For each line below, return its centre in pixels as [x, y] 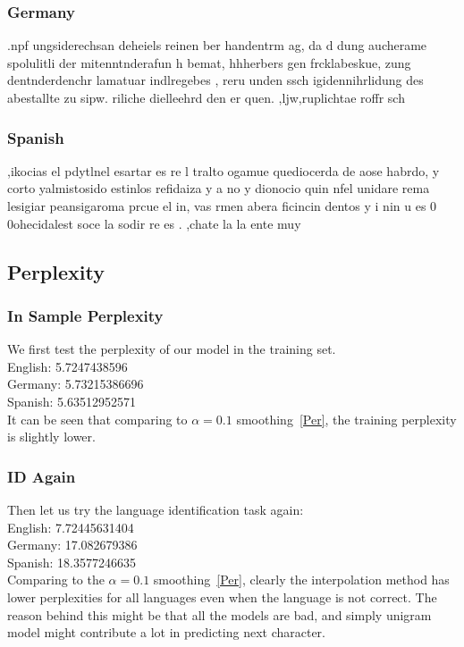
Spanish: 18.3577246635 [72, 562]
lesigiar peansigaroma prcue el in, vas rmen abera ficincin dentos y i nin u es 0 [222, 206]
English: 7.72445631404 [71, 527]
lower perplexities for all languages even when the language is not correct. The [222, 597]
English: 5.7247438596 [67, 366]
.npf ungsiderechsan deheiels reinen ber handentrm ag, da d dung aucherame [217, 45]
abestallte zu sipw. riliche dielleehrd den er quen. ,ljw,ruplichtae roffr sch [206, 97]
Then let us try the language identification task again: [156, 509]
